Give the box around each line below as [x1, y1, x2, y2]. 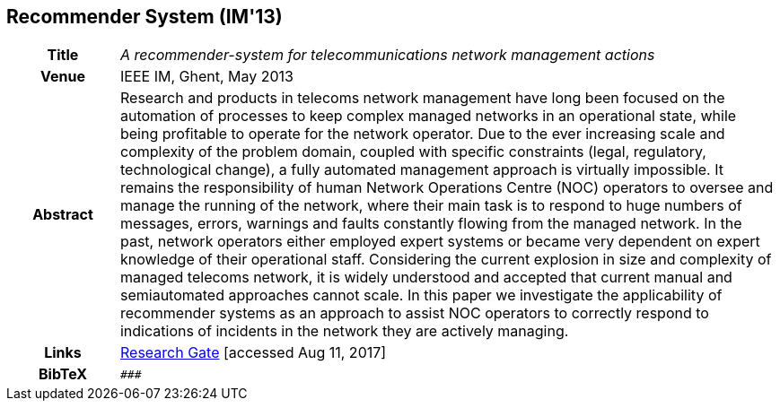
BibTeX [38, 365, 88, 384]
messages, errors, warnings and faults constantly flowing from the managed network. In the [119, 214, 742, 233]
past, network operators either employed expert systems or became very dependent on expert [119, 232, 760, 251]
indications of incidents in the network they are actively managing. [119, 322, 569, 341]
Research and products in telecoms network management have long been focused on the [119, 89, 725, 108]
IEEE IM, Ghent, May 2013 [119, 67, 294, 86]
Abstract [32, 205, 93, 224]
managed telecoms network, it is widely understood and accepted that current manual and [119, 268, 732, 287]
